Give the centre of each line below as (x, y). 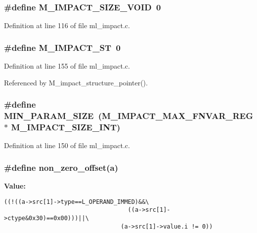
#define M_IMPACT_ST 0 (62, 47)
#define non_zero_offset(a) (61, 167)
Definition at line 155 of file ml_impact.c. (67, 66)
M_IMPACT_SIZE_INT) (66, 127)
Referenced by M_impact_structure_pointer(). (76, 82)
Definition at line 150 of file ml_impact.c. (67, 145)
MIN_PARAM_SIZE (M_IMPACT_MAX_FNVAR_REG (129, 116)
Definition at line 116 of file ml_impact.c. (67, 25)
